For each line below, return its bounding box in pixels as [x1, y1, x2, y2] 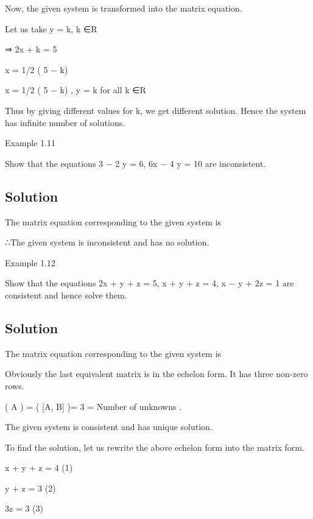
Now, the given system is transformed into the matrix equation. [5, 2, 242, 14]
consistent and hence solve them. [5, 288, 127, 301]
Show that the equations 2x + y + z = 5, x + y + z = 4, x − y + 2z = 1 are [5, 277, 294, 289]
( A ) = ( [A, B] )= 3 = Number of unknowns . [5, 400, 182, 412]
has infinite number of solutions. [5, 116, 125, 129]
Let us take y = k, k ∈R [5, 22, 97, 35]
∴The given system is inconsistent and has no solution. [5, 236, 209, 249]
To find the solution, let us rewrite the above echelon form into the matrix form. [5, 440, 304, 453]
